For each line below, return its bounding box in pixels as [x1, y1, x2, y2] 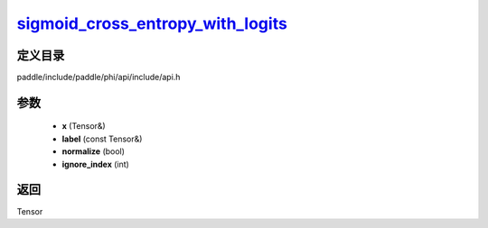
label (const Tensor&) [61, 133, 143, 144]
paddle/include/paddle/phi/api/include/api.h [16, 72, 181, 83]
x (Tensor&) [61, 121, 106, 132]
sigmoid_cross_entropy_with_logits [16, 14, 288, 33]
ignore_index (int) [61, 159, 130, 169]
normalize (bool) [61, 146, 126, 157]
